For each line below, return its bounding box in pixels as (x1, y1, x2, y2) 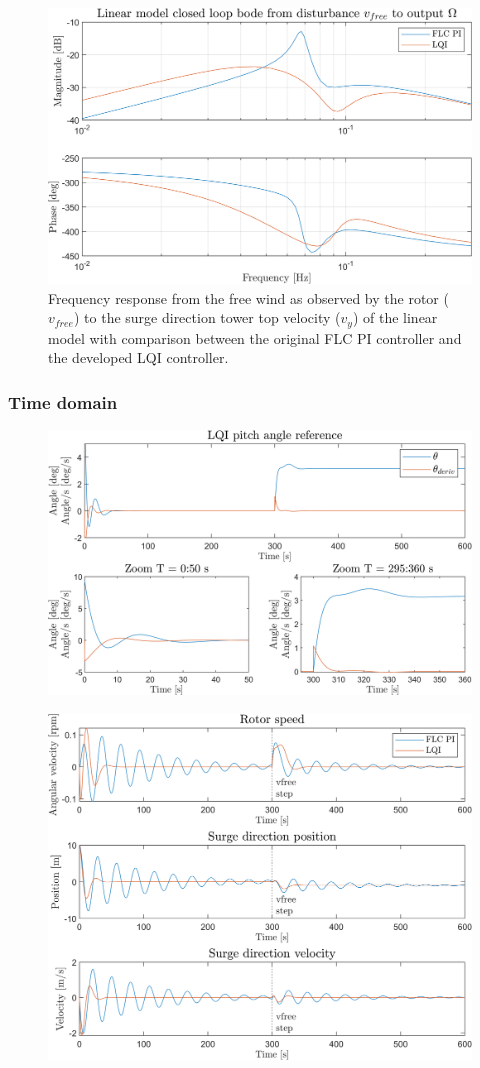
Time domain (8, 389, 118, 414)
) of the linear (352, 307, 438, 328)
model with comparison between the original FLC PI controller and (48, 327, 462, 348)
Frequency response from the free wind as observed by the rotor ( (48, 287, 449, 308)
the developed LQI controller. (48, 347, 229, 368)
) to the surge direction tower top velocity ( (73, 307, 341, 328)
